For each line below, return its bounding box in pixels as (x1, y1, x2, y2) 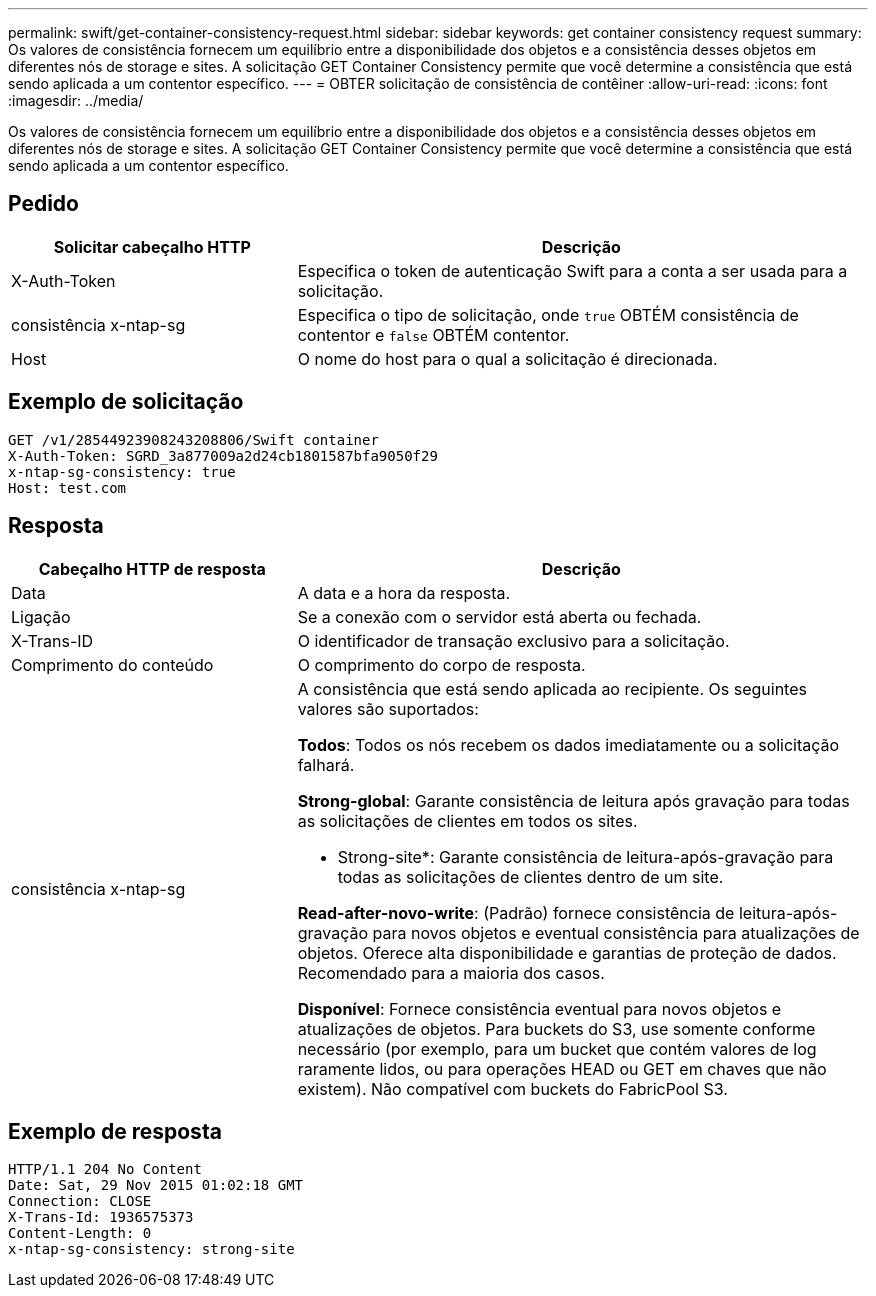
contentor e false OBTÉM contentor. (297, 324, 570, 345)
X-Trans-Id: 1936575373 (8, 1209, 194, 1226)
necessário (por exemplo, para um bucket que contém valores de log (297, 1038, 817, 1059)
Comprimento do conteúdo (11, 654, 214, 675)
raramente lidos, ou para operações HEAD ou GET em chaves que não (297, 1058, 827, 1079)
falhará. (297, 754, 355, 775)
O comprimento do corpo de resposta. (297, 654, 586, 675)
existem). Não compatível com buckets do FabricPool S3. (297, 1078, 728, 1099)
